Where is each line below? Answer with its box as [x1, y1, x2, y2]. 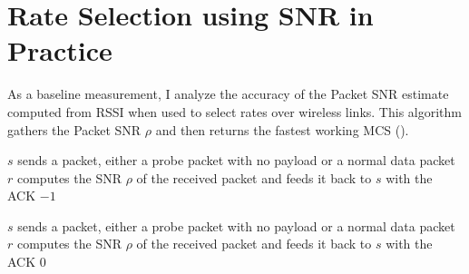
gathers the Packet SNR [7, 120, 142, 139]
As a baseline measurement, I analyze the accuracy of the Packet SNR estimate [7, 84, 449, 103]
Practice [7, 32, 112, 69]
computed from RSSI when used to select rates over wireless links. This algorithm [7, 102, 462, 121]
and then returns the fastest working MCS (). [155, 120, 409, 139]
